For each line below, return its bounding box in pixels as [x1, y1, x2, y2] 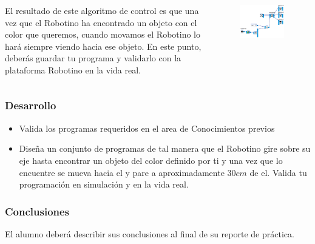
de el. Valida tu [249, 166, 307, 178]
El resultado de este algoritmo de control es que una [5, 4, 199, 16]
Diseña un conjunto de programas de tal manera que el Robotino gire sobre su [19, 142, 311, 155]
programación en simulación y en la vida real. [19, 178, 189, 191]
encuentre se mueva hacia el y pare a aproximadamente [19, 166, 225, 178]
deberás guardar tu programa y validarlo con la [5, 52, 181, 64]
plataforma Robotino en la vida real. [5, 63, 141, 76]
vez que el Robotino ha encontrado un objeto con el [5, 16, 197, 29]
